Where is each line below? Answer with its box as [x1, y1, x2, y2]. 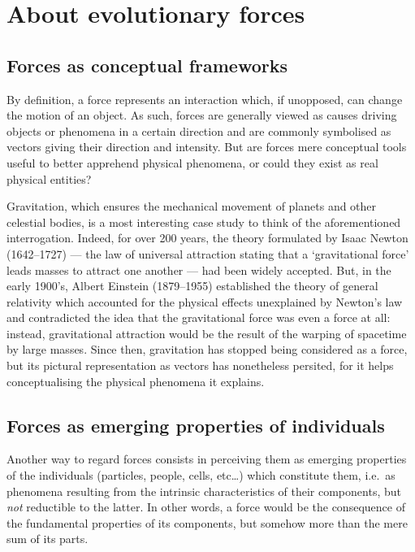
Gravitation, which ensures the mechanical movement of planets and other [6, 198, 377, 215]
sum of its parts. [6, 530, 89, 547]
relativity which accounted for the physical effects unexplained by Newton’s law [6, 293, 403, 310]
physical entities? [6, 170, 92, 187]
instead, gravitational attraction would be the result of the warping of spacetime [6, 324, 407, 341]
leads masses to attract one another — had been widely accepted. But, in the [6, 261, 391, 278]
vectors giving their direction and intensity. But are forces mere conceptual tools [6, 138, 407, 155]
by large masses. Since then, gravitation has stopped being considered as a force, [6, 341, 408, 358]
